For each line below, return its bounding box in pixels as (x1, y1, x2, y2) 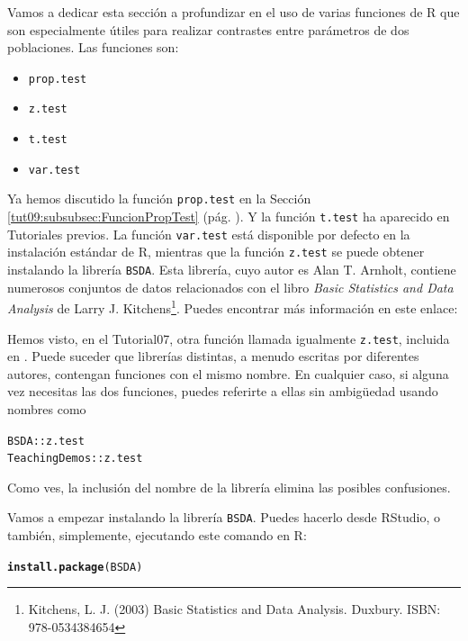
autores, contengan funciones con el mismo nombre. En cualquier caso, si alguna (7, 364, 449, 383)
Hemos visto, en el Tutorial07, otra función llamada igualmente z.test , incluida (7, 329, 450, 348)
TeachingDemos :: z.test (7, 452, 143, 465)
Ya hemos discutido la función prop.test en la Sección (7, 189, 311, 208)
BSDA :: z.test (7, 434, 85, 447)
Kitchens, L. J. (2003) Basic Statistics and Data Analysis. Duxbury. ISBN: (28, 600, 441, 618)
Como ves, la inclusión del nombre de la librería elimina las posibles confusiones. (7, 477, 451, 496)
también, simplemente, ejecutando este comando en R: (7, 526, 307, 545)
